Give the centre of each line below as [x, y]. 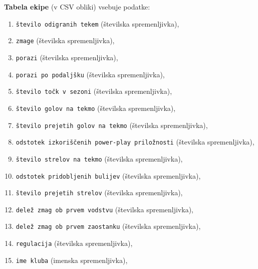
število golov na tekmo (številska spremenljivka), [96, 108]
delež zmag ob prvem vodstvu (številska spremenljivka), [104, 209]
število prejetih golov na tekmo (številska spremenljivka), [112, 125]
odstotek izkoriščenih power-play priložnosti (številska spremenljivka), [135, 142]
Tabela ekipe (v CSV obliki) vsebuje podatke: [77, 7]
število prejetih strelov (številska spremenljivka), [99, 192]
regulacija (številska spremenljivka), [74, 243]
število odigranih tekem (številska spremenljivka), [97, 23]
